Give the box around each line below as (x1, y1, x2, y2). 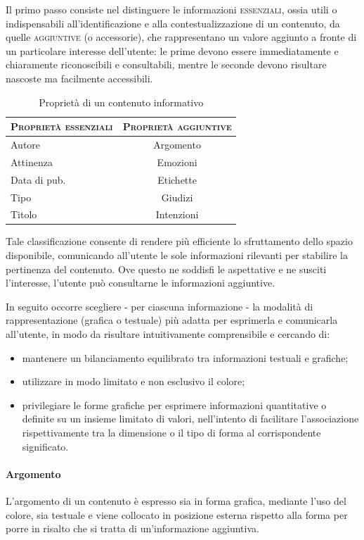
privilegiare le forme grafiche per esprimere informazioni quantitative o (22, 397, 327, 412)
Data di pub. (11, 172, 66, 187)
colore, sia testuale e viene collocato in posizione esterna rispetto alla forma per (6, 507, 348, 522)
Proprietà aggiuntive (122, 119, 232, 134)
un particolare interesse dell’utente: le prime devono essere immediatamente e (6, 43, 339, 58)
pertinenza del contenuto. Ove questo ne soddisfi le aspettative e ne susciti (6, 261, 327, 276)
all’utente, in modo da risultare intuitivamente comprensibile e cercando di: (6, 327, 330, 341)
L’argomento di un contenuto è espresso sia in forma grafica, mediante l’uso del (6, 493, 346, 508)
